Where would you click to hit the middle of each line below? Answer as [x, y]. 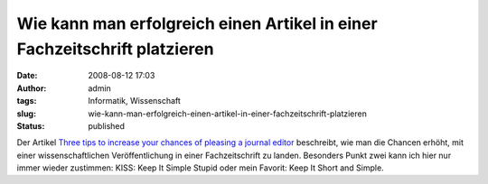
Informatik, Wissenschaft [134, 101]
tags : [27, 101]
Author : [32, 88]
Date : [27, 76]
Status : [31, 125]
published [107, 125]
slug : [26, 114]
